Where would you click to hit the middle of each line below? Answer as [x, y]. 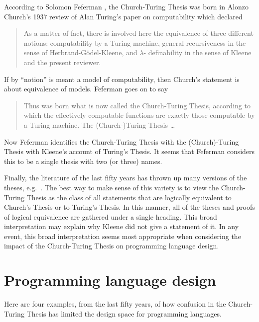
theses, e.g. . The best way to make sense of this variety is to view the [111, 187]
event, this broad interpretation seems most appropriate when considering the [123, 236]
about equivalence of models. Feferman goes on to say [86, 89]
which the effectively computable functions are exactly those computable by [139, 115]
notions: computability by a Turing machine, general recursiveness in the [135, 42]
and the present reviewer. [62, 62]
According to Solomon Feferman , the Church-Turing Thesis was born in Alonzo [127, 6]
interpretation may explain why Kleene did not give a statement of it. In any [122, 226]
